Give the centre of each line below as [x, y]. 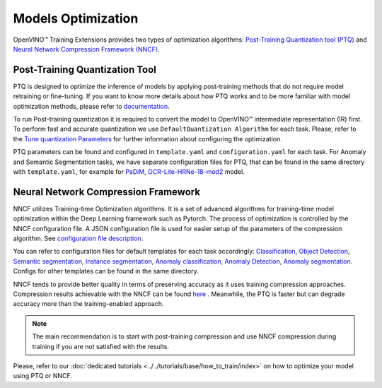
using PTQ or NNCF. [42, 376]
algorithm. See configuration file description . [78, 239]
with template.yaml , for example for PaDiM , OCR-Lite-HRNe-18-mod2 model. [129, 171]
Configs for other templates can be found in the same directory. [106, 271]
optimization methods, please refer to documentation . [91, 106]
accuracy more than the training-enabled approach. [88, 304]
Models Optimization [76, 18]
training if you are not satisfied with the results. [101, 346]
